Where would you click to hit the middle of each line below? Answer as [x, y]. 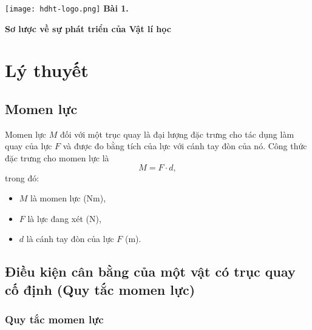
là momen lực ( [59, 198]
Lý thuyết [47, 70]
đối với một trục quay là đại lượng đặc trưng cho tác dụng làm [177, 134]
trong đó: [22, 177]
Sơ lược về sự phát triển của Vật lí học [88, 28]
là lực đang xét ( [58, 218]
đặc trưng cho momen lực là [57, 158]
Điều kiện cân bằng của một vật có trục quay [150, 271]
